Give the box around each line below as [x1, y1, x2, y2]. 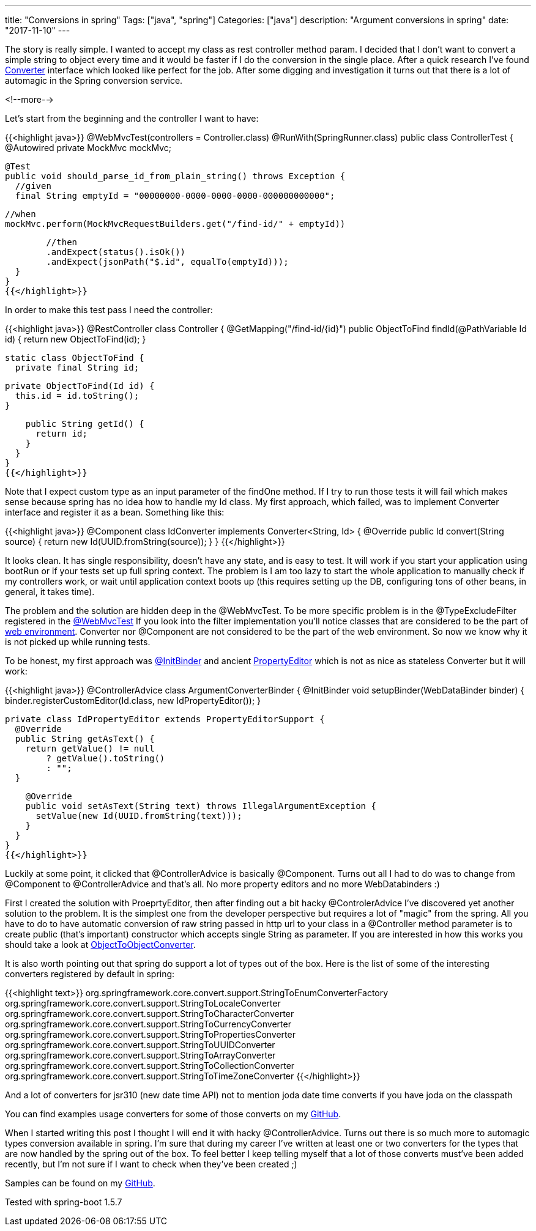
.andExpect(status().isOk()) [46, 247, 186, 257]
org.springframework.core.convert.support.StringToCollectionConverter [5, 1060, 295, 1071]
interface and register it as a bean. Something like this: [5, 507, 225, 517]
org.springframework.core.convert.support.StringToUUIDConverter [5, 1040, 275, 1050]
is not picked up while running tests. [5, 637, 151, 647]
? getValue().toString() [46, 753, 165, 763]
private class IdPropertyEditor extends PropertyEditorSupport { [5, 714, 325, 724]
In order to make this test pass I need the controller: [5, 305, 213, 315]
